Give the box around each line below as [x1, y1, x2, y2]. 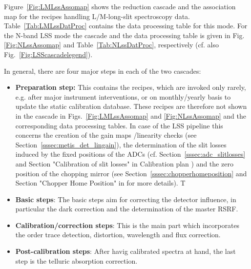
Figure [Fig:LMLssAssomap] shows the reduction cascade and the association [4, 1, 236, 11]
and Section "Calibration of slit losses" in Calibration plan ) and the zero [15, 158, 233, 168]
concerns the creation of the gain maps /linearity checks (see [15, 130, 197, 140]
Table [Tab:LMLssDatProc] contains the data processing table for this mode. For [4, 21, 248, 31]
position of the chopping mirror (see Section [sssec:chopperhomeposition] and [15, 168, 247, 178]
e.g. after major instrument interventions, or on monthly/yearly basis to [15, 91, 231, 102]
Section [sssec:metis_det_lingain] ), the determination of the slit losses [15, 139, 227, 149]
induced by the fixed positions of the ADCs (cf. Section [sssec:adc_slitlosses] [15, 149, 246, 159]
